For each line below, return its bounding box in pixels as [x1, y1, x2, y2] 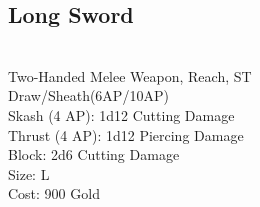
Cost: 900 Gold [8, 183, 100, 204]
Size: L [8, 163, 50, 184]
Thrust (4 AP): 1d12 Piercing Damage [8, 124, 244, 145]
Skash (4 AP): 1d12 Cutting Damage [8, 104, 235, 125]
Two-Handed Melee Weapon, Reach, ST [8, 65, 252, 86]
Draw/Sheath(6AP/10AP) [8, 85, 169, 106]
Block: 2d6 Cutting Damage [8, 144, 180, 165]
